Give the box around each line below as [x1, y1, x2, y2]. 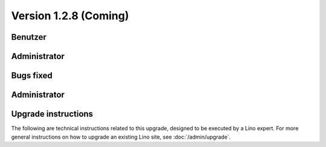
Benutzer [11, 32, 46, 42]
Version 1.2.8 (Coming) [11, 9, 129, 22]
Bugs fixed [11, 70, 53, 81]
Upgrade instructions [11, 109, 94, 119]
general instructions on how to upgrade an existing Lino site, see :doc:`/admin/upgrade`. [11, 133, 231, 140]
